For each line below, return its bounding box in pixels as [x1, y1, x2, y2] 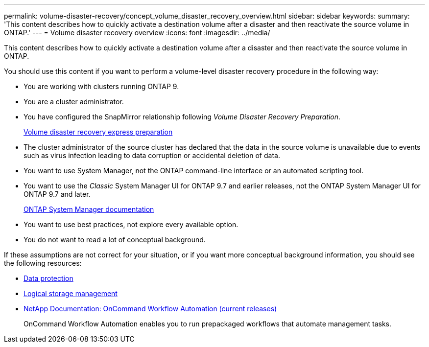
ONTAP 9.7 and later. [24, 190, 91, 198]
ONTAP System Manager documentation [24, 205, 154, 213]
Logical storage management [24, 289, 118, 298]
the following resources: [4, 259, 82, 267]
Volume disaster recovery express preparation [24, 128, 173, 136]
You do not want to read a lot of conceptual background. [24, 235, 206, 244]
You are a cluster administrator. [24, 97, 124, 106]
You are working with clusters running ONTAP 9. [24, 82, 179, 91]
